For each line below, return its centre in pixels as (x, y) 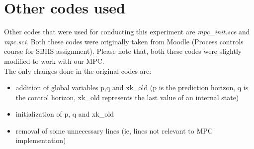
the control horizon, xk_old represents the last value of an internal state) (127, 97)
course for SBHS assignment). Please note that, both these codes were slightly (123, 51)
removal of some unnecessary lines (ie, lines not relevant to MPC (114, 130)
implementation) (41, 140)
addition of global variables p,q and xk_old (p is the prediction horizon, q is (132, 87)
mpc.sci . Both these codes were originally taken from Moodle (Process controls (124, 41)
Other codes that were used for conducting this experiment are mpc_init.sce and (127, 32)
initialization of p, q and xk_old (65, 114)
